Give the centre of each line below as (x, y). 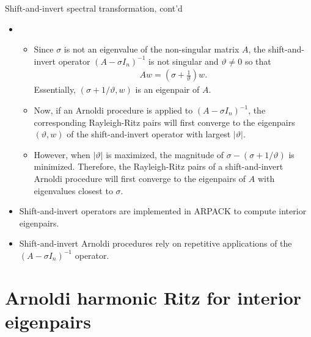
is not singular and (184, 61)
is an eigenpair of (167, 89)
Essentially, (55, 89)
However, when (62, 154)
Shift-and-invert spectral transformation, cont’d (94, 8)
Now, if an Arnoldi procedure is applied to (113, 110)
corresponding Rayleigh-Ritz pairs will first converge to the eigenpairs (164, 122)
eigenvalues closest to (73, 190)
